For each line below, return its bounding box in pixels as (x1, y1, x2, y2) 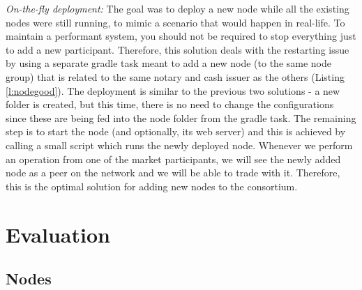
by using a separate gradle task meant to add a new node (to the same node (6, 56, 332, 70)
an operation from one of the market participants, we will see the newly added (6, 151, 341, 166)
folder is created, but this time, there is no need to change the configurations (6, 97, 334, 112)
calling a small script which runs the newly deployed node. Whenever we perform (6, 137, 353, 152)
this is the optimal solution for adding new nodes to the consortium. (6, 178, 298, 193)
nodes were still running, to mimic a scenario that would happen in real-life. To (6, 15, 345, 29)
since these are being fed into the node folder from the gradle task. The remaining (6, 110, 356, 125)
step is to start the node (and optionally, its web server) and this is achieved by (6, 124, 346, 139)
